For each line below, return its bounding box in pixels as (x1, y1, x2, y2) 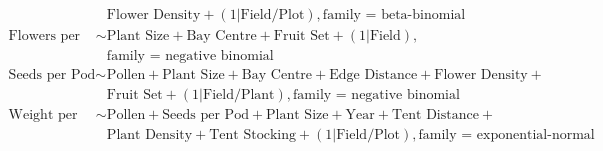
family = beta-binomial (322, 8, 466, 23)
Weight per (8, 108, 78, 123)
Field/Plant (202, 88, 275, 103)
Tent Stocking (209, 128, 296, 143)
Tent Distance (391, 108, 479, 123)
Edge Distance (329, 68, 418, 83)
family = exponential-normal (418, 128, 595, 143)
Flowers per (8, 29, 81, 44)
